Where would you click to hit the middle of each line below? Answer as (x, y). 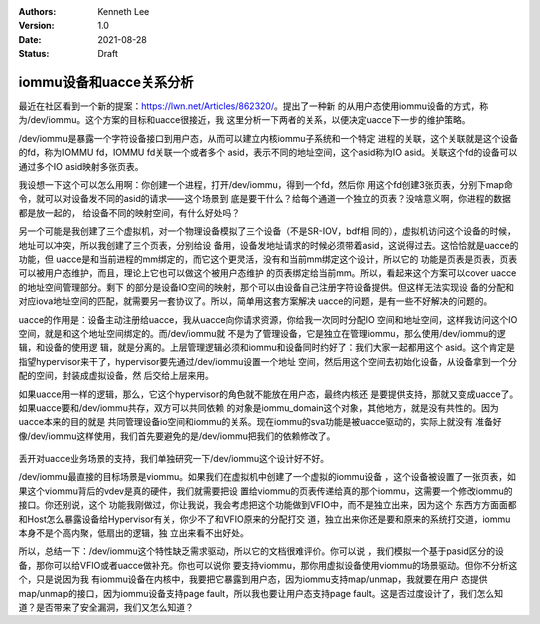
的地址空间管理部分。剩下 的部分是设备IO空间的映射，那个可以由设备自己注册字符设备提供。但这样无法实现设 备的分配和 (266, 287)
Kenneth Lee (123, 11)
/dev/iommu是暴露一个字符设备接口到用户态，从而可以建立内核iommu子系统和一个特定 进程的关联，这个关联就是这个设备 (268, 138)
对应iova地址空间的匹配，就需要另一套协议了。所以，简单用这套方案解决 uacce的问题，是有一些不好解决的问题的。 (255, 301)
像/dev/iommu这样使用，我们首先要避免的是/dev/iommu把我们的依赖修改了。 (177, 436)
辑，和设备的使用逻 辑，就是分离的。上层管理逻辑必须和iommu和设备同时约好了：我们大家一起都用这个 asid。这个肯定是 (266, 347)
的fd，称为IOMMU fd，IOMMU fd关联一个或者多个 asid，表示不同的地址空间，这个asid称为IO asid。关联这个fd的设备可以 (268, 152)
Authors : (37, 11)
